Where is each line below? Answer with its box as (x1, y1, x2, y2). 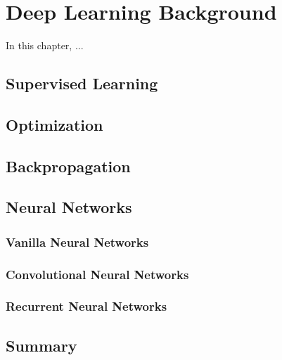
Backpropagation (6, 155, 131, 176)
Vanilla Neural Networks (6, 233, 149, 250)
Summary (6, 334, 77, 356)
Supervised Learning (6, 72, 158, 94)
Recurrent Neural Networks (6, 297, 167, 315)
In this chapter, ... (6, 38, 84, 53)
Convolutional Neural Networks (6, 265, 189, 283)
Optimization (6, 113, 103, 135)
